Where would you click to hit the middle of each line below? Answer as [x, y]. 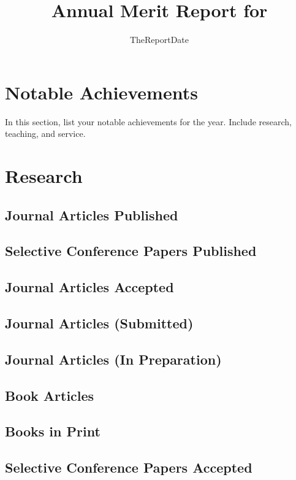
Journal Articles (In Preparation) [113, 359]
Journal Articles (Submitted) [99, 323]
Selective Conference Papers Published [131, 251]
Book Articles [50, 395]
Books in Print [53, 431]
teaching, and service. [45, 134]
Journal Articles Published [92, 215]
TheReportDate [159, 40]
